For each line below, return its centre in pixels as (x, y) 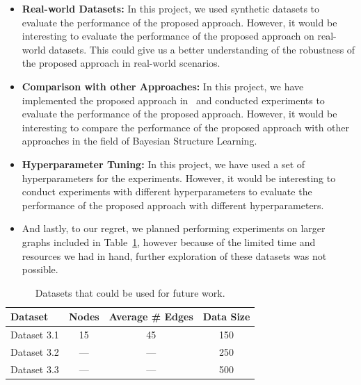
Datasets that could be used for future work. (130, 292)
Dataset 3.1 (35, 335)
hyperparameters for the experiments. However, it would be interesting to (179, 178)
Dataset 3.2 (35, 351)
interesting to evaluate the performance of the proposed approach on (168, 36)
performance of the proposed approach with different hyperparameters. (173, 205)
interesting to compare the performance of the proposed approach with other (186, 127)
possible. (40, 269)
